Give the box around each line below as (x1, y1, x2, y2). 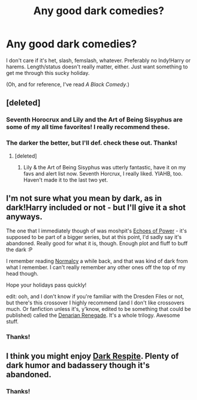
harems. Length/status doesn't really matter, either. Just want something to (6, 63, 188, 70)
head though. (6, 270, 39, 277)
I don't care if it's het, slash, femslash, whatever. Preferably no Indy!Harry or (6, 57, 191, 64)
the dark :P (6, 246, 33, 253)
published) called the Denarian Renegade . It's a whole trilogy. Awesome (6, 312, 181, 319)
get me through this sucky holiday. (6, 69, 90, 76)
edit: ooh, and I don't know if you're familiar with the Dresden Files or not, (6, 293, 184, 300)
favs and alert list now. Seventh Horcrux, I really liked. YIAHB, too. (23, 170, 183, 177)
